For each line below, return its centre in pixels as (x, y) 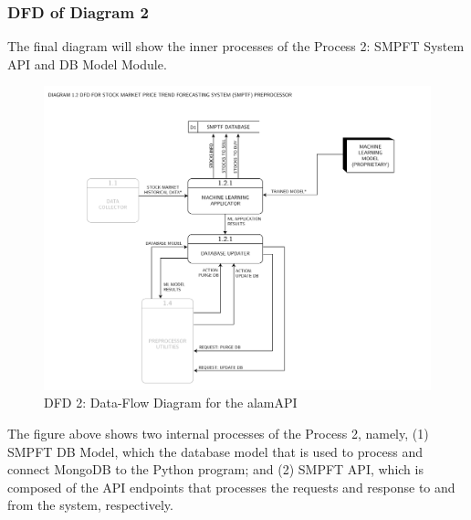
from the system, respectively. (90, 505)
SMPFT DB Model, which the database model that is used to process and (215, 451)
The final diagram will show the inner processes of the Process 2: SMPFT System (236, 46)
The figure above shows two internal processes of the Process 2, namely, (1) (218, 434)
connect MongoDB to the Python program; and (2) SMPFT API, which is (215, 469)
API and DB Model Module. (87, 64)
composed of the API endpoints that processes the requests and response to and (231, 487)
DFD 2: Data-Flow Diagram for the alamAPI (171, 403)
